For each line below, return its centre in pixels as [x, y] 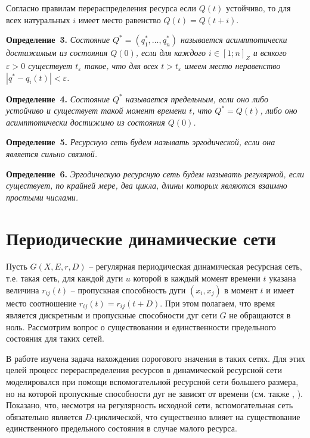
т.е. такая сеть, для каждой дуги [65, 278]
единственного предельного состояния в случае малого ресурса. [122, 428]
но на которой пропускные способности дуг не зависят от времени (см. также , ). [154, 393]
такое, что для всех [121, 65]
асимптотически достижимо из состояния [86, 122]
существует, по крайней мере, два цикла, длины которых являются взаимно [147, 185]
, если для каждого [170, 53]
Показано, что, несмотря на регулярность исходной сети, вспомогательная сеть [150, 405]
